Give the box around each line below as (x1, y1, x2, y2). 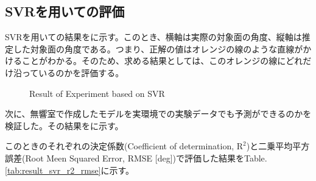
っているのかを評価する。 (21, 66, 124, 79)
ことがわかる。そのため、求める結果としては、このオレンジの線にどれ (21, 54, 303, 67)
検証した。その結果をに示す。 (5, 119, 124, 132)
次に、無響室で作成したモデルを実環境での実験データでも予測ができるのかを (5, 107, 312, 120)
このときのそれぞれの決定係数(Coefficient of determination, (5, 140, 234, 152)
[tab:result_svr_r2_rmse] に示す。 (5, 163, 135, 176)
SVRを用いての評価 (5, 2, 125, 21)
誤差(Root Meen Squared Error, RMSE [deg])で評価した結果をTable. (5, 151, 267, 164)
